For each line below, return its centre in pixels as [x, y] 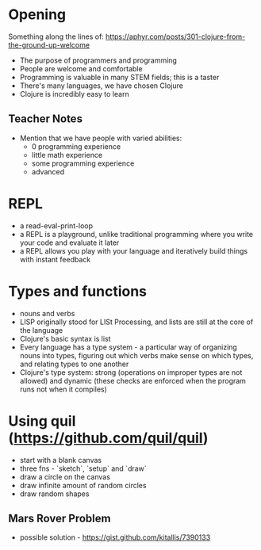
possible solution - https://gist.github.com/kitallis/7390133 [115, 537]
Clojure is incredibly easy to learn [74, 94]
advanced [48, 171]
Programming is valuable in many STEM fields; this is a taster [119, 77]
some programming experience [83, 163]
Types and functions [78, 291]
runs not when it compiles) [63, 389]
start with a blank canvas [60, 460]
